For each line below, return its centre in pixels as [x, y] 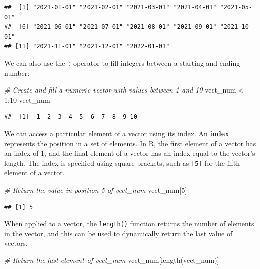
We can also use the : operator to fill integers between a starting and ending [122, 63]
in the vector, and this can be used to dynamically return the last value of [118, 233]
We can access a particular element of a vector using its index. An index [117, 133]
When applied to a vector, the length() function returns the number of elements [129, 223]
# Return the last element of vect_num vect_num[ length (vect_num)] [112, 260]
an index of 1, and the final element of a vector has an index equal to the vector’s [130, 153]
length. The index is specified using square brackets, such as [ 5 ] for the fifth [122, 163]
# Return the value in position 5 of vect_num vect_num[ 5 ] [96, 190]
